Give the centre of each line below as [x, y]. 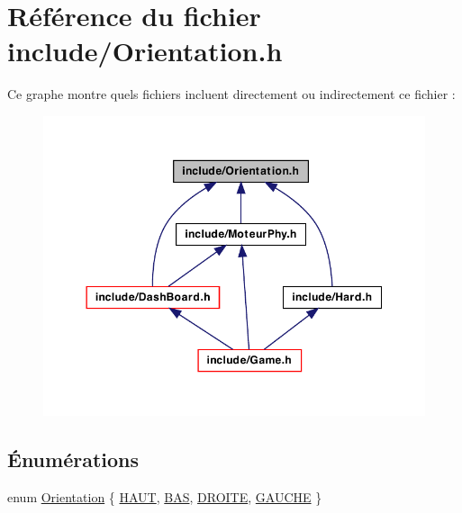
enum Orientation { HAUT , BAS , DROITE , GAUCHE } [165, 496]
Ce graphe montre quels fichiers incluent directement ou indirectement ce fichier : [231, 94]
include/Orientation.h [145, 51]
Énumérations [73, 459]
